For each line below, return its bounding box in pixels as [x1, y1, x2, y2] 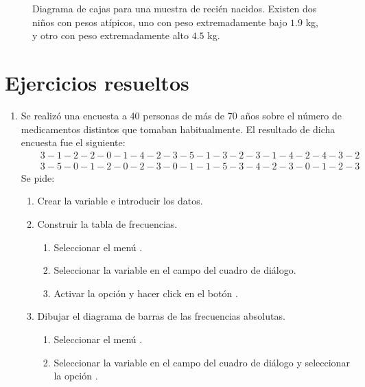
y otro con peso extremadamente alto [32, 28, 189, 43]
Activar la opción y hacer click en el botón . [54, 285, 238, 300]
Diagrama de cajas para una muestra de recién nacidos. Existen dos [32, 1, 317, 15]
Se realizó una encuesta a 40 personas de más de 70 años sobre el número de [21, 108, 342, 122]
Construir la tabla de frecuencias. [37, 216, 178, 231]
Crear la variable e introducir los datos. [37, 193, 203, 208]
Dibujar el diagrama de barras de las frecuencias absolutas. [37, 309, 285, 323]
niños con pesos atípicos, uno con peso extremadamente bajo [32, 14, 287, 29]
